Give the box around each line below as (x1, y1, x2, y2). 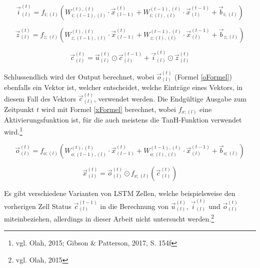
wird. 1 (4, 125, 23, 136)
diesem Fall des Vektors (4, 93, 76, 103)
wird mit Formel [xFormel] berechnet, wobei (41, 103, 176, 114)
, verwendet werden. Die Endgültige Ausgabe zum (93, 93, 247, 103)
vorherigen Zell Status (4, 200, 71, 211)
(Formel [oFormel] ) (174, 71, 232, 81)
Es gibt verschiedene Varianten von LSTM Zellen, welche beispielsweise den (4, 188, 235, 198)
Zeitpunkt (4, 103, 34, 114)
